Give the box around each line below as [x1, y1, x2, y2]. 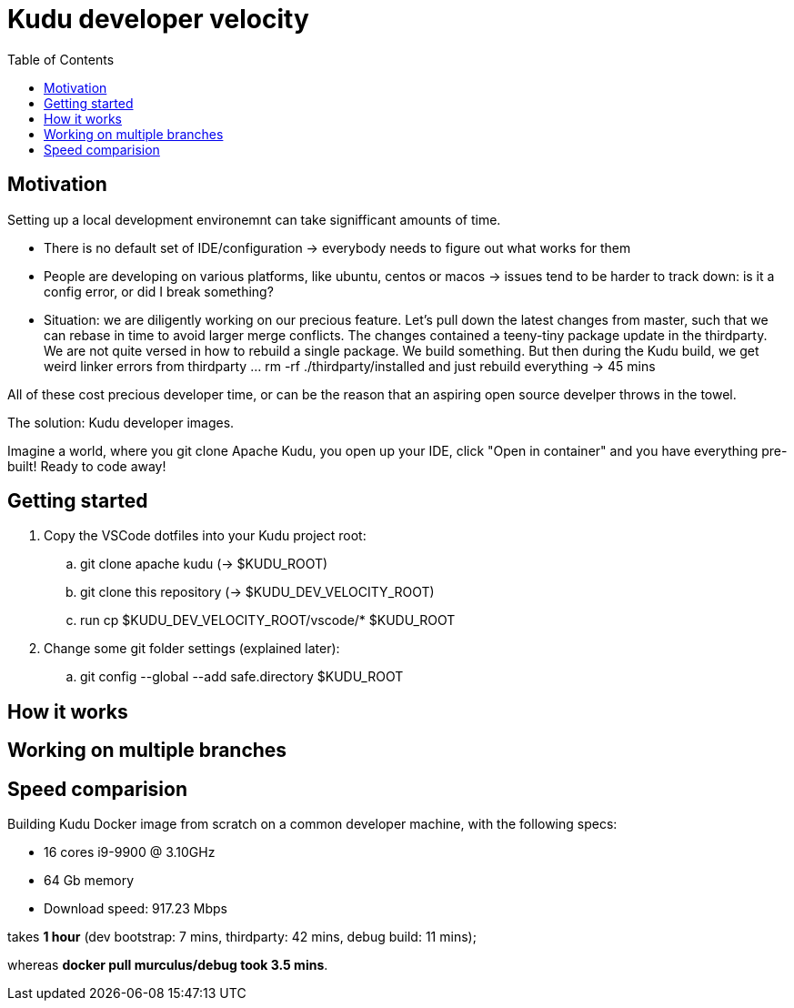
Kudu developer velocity [7, 4, 309, 35]
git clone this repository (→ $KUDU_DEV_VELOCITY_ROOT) [80, 584, 435, 600]
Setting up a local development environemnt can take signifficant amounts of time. [7, 211, 501, 227]
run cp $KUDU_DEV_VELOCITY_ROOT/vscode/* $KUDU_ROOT [80, 612, 456, 629]
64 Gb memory [44, 872, 135, 889]
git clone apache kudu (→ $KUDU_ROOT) [80, 556, 328, 572]
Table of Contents [7, 51, 115, 67]
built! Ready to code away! [7, 458, 166, 474]
